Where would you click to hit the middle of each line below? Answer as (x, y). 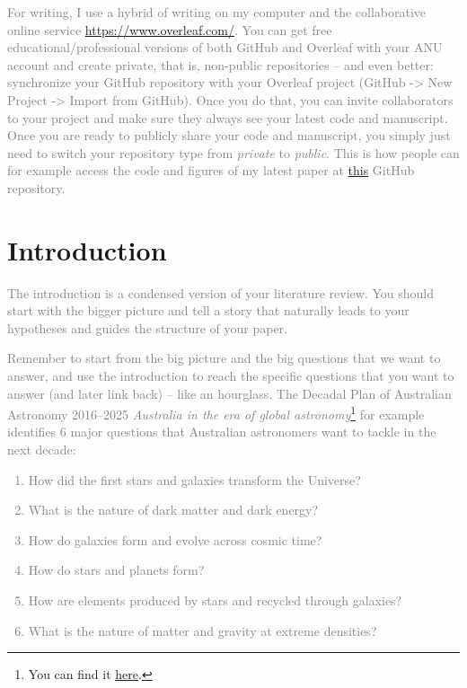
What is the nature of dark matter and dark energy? (173, 510)
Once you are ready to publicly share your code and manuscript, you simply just (229, 135)
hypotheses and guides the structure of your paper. (147, 327)
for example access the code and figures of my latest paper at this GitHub (211, 170)
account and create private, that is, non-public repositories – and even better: (220, 64)
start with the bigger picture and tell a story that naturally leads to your (208, 310)
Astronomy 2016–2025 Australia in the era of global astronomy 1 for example (216, 413)
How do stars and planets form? (116, 570)
